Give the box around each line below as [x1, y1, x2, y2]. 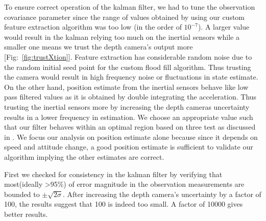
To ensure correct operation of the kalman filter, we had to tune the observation [4, 2, 255, 12]
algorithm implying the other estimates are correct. [4, 151, 164, 162]
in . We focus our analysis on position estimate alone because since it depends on [4, 131, 258, 142]
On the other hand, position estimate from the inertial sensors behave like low [4, 81, 249, 92]
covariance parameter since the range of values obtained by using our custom [4, 11, 245, 22]
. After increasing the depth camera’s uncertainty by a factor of [63, 188, 261, 199]
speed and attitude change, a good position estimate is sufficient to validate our [4, 141, 253, 152]
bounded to [4, 188, 40, 199]
